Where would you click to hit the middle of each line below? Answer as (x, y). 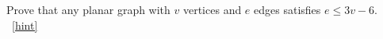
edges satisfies (287, 9)
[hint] (25, 25)
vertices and (212, 9)
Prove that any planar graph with (88, 9)
